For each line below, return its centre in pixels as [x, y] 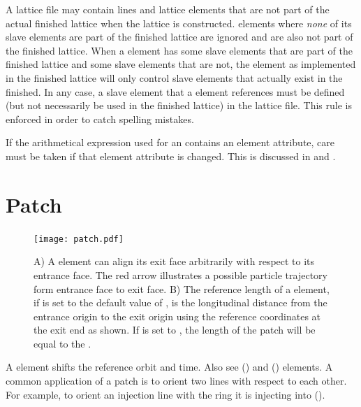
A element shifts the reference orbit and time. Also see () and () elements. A [169, 367]
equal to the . [62, 343]
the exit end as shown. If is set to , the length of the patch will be [175, 330]
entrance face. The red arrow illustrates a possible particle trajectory [180, 274]
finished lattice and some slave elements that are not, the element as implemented [181, 64]
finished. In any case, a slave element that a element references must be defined [175, 91]
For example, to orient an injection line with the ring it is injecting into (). [165, 394]
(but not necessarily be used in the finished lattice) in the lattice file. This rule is [179, 105]
